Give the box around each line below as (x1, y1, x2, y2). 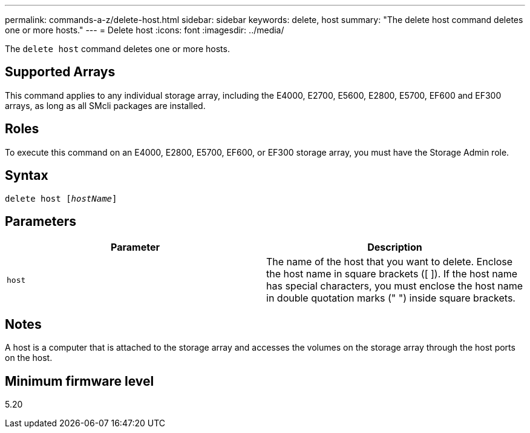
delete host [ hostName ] (5, 193, 117, 203)
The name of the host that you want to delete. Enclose (266, 256, 513, 268)
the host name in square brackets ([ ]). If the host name (266, 268, 518, 280)
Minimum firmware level (5, 373, 154, 389)
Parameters (5, 213, 76, 229)
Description (367, 241, 422, 254)
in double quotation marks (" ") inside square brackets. (266, 292, 515, 305)
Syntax (5, 168, 48, 183)
